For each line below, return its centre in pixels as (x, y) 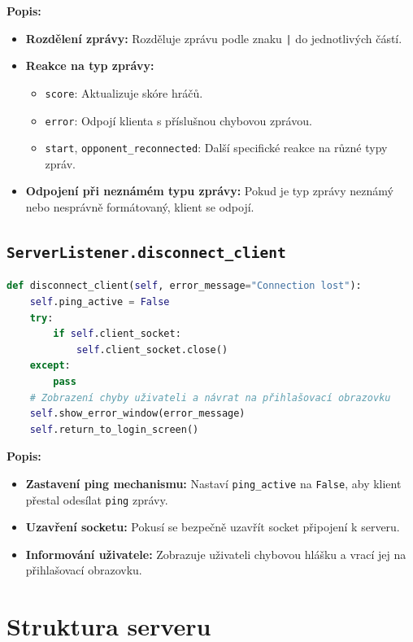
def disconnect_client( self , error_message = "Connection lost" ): (184, 286)
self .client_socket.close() (152, 349)
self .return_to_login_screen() (114, 429)
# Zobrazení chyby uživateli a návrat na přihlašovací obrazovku (210, 397)
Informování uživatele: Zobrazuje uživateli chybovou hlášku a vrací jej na (216, 554)
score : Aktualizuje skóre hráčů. (124, 92)
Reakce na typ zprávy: (90, 66)
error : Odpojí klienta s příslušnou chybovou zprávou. (178, 120)
